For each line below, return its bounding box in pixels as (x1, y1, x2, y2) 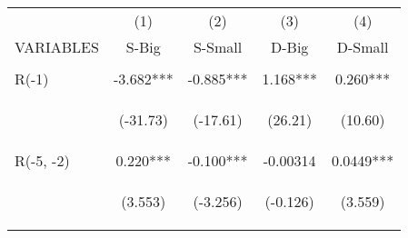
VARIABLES (15, 36, 99, 57)
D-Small (336, 36, 389, 57)
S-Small (193, 36, 243, 57)
